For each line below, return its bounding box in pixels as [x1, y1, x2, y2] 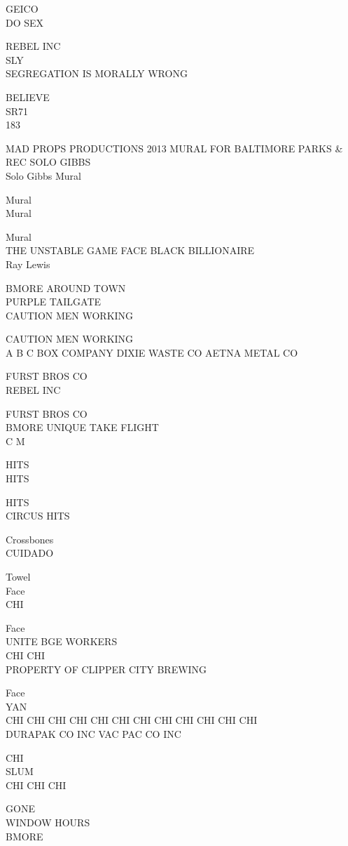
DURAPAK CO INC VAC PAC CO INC [6, 726, 181, 741]
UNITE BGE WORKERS [6, 634, 118, 649]
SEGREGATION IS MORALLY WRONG [6, 66, 188, 81]
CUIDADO [6, 546, 54, 560]
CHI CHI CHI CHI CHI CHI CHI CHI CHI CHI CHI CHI [6, 713, 258, 727]
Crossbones [6, 531, 54, 546]
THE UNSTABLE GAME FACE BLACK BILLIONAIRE [6, 243, 255, 258]
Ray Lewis [6, 256, 50, 271]
